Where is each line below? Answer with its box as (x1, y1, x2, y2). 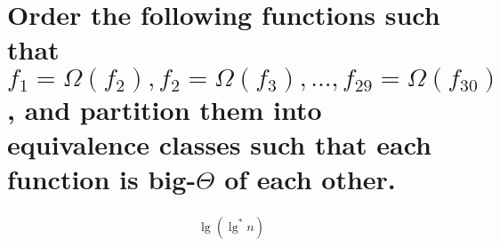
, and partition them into (7, 91, 322, 127)
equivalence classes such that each (7, 125, 431, 162)
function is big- (7, 160, 197, 196)
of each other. (224, 160, 396, 196)
